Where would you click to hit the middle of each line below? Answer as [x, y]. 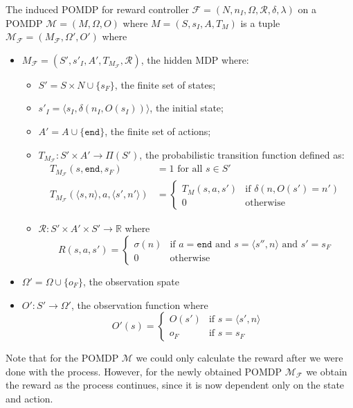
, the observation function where [139, 304]
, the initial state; [187, 108]
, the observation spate [131, 281]
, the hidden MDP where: [195, 59]
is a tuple [260, 23]
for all [190, 169]
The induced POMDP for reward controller [97, 9]
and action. [29, 398]
